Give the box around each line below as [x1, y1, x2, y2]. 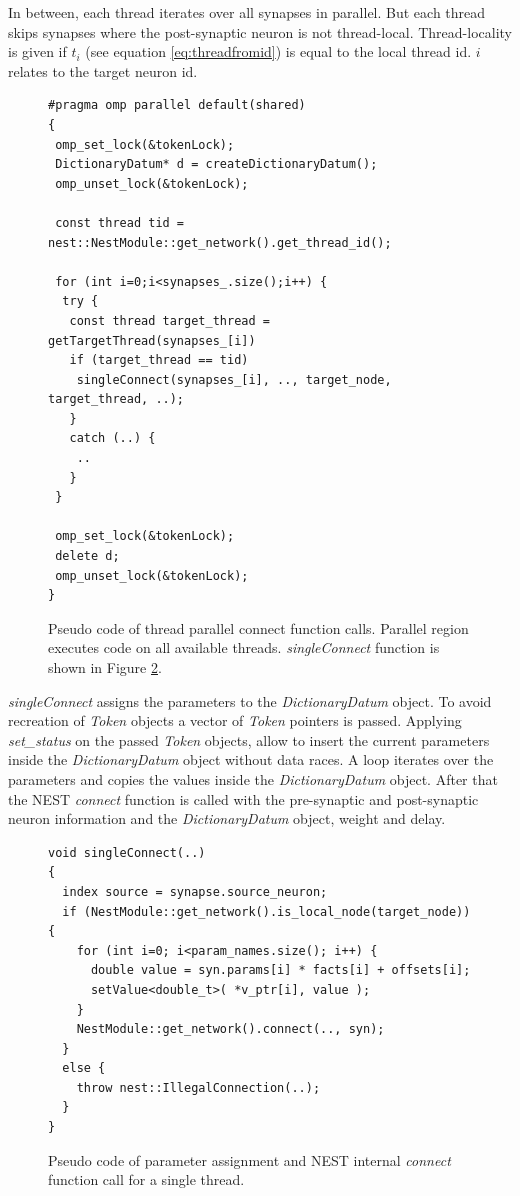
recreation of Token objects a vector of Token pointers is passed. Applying [8, 710, 462, 731]
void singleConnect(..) [48, 845, 206, 860]
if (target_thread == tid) [69, 353, 249, 368]
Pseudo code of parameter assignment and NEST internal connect [48, 1149, 451, 1170]
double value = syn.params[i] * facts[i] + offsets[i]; [90, 963, 471, 978]
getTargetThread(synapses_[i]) [48, 333, 256, 348]
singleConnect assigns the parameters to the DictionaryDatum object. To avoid [8, 690, 492, 711]
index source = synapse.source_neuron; [62, 884, 328, 899]
